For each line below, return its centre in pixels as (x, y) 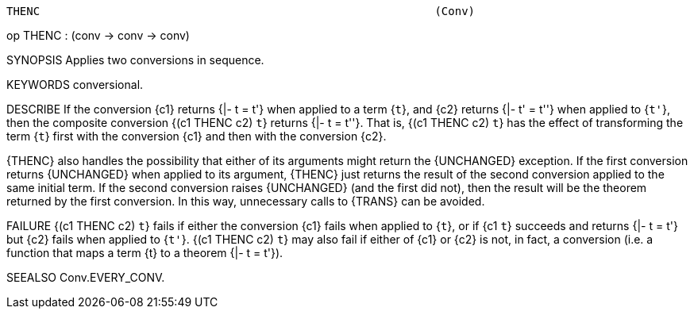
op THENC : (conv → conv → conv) (98, 35)
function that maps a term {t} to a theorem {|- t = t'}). (145, 253)
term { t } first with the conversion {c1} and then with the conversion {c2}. (197, 136)
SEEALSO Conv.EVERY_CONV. (86, 277)
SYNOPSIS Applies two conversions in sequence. (135, 60)
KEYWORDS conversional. (75, 85)
